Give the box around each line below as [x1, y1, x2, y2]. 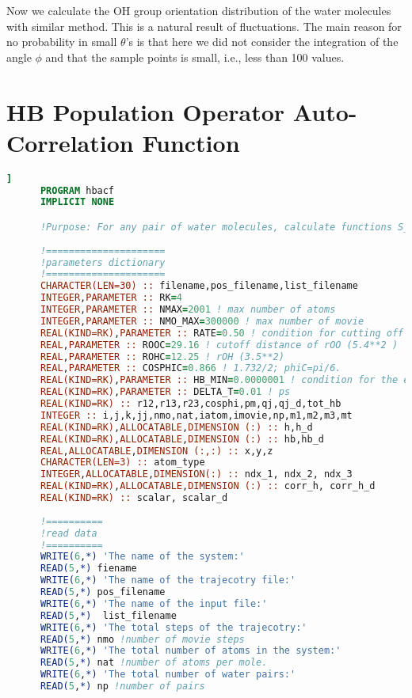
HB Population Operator [6, 95, 285, 127]
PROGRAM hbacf [40, 184, 115, 196]
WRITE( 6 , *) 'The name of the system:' [40, 551, 245, 563]
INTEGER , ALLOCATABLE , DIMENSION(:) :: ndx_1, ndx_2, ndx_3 [40, 468, 353, 480]
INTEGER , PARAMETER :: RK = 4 [40, 292, 183, 304]
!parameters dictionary [40, 256, 166, 268]
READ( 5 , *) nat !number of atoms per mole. [40, 657, 268, 669]
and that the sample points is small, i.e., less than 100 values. [45, 48, 345, 65]
